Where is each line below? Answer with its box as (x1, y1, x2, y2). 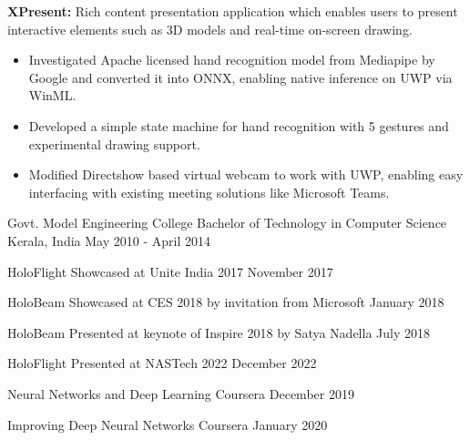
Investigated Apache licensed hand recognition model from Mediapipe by (28, 50, 435, 69)
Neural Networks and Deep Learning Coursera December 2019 (7, 384, 354, 403)
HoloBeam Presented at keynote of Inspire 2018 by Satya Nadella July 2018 (7, 322, 430, 342)
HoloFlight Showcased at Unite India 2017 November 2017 (7, 261, 333, 281)
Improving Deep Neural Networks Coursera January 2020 (7, 414, 328, 434)
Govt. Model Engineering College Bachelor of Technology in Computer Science (7, 213, 447, 232)
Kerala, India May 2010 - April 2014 (7, 230, 210, 250)
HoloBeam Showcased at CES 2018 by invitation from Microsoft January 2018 (7, 292, 444, 312)
